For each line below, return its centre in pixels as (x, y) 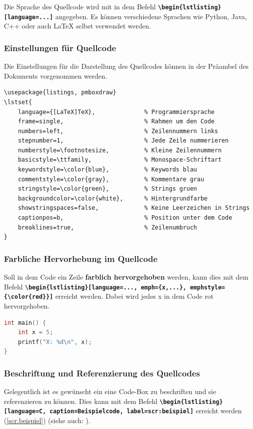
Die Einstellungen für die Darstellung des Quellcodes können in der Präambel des (126, 66)
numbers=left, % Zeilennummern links (118, 131)
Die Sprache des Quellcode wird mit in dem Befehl (80, 6)
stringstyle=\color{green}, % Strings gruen (107, 189)
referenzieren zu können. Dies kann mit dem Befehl (81, 401)
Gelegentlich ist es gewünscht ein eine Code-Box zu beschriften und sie (110, 391)
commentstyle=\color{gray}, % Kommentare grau (111, 179)
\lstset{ (18, 102)
